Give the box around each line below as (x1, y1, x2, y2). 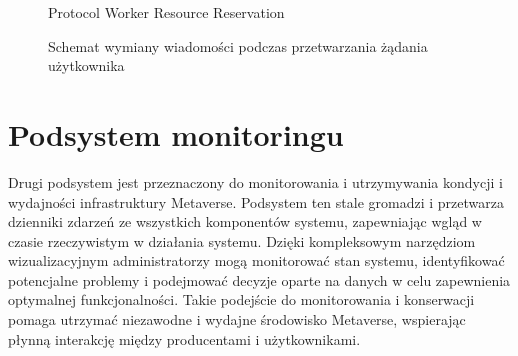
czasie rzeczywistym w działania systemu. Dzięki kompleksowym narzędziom (8, 230, 476, 251)
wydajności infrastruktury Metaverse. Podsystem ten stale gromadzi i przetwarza (8, 191, 504, 212)
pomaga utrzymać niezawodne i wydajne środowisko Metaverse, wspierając (8, 309, 466, 330)
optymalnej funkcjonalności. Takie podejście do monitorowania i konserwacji (8, 289, 475, 310)
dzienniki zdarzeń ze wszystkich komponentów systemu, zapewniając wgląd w (8, 211, 482, 232)
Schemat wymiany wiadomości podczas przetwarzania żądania (48, 35, 428, 56)
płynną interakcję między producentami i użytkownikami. (8, 328, 361, 349)
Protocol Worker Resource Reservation (48, 2, 285, 22)
